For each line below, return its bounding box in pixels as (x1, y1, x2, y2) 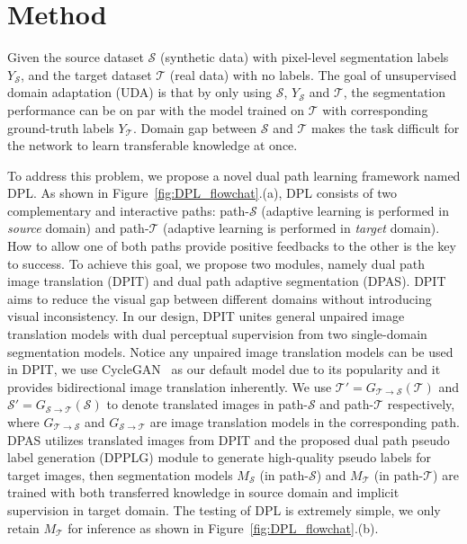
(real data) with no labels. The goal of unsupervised (169, 65, 457, 84)
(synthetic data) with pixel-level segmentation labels (160, 48, 449, 67)
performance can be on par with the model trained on (7, 100, 304, 119)
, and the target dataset (21, 65, 152, 84)
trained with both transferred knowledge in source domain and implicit (7, 483, 400, 502)
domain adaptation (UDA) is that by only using (7, 83, 272, 102)
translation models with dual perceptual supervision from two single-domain (7, 325, 427, 343)
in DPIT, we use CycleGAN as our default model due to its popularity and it (7, 360, 441, 379)
